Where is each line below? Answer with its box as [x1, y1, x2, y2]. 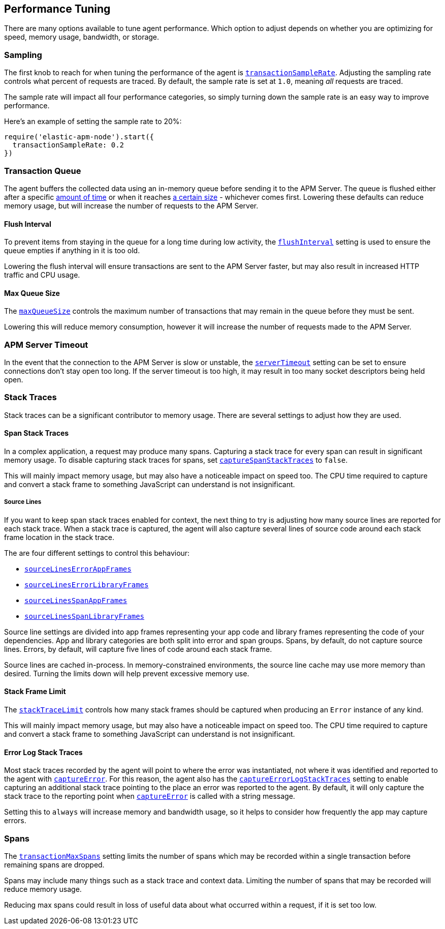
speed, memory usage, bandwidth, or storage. [4, 33, 160, 42]
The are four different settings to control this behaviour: [4, 548, 190, 557]
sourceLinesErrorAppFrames [24, 564, 132, 573]
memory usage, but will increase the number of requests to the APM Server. [4, 201, 259, 210]
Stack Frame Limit [4, 687, 66, 696]
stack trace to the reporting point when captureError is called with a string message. [4, 792, 295, 801]
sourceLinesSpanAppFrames [24, 596, 128, 605]
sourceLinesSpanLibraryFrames [24, 612, 145, 620]
